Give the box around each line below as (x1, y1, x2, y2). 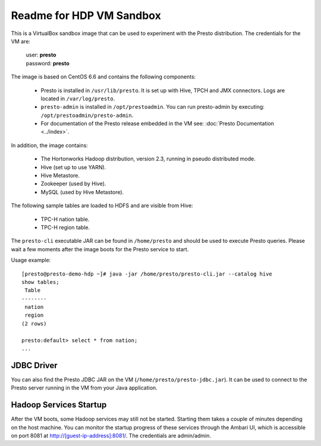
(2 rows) (21, 320, 47, 327)
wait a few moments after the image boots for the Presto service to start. (11, 245, 189, 252)
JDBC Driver (11, 360, 58, 371)
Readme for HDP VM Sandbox (11, 9, 162, 22)
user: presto (26, 51, 56, 59)
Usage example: (11, 257, 51, 264)
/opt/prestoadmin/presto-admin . (40, 112, 134, 119)
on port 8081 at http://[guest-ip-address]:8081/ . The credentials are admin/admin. (11, 432, 211, 439)
